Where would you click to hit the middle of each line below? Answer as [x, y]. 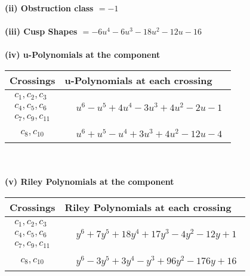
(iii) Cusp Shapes [41, 31]
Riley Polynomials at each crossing [148, 207]
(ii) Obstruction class [49, 8]
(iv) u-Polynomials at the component [83, 55]
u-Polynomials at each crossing [138, 80]
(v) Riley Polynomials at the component [89, 182]
